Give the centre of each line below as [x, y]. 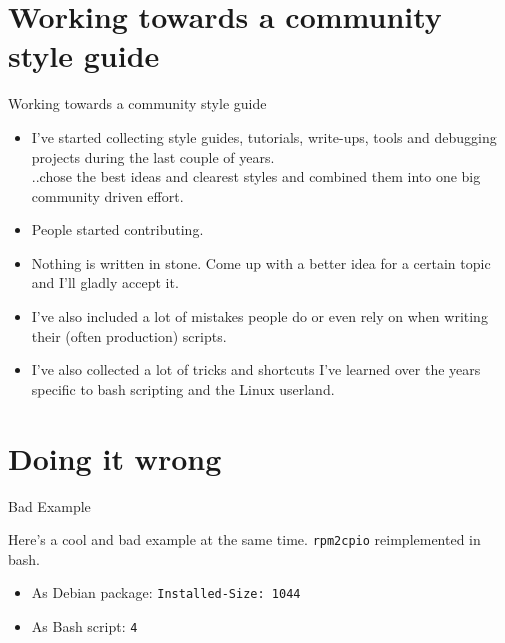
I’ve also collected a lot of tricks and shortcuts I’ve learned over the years [256, 369]
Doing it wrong [115, 457]
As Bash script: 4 [84, 626]
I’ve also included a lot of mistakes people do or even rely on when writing [259, 316]
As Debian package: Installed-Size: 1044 [166, 592]
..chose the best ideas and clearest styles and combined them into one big [256, 176]
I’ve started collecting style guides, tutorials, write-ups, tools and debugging [264, 136]
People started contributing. [117, 229]
